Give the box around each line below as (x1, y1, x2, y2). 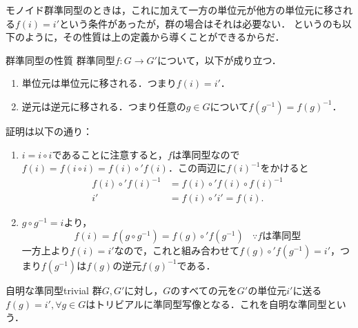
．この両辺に (168, 161, 226, 175)
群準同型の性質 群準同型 (6, 52, 115, 67)
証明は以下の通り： (6, 123, 92, 138)
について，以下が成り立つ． (157, 52, 281, 67)
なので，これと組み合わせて (114, 243, 240, 257)
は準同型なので (172, 147, 240, 161)
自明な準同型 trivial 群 (6, 283, 102, 297)
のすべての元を (170, 283, 237, 297)
